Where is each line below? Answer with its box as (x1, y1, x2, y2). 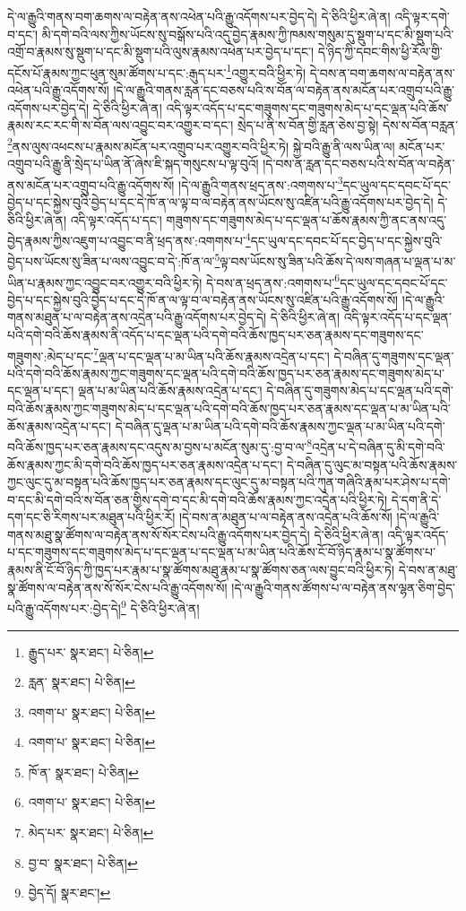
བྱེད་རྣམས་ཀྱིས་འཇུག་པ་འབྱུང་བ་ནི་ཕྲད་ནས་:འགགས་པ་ (7, 230, 246, 249)
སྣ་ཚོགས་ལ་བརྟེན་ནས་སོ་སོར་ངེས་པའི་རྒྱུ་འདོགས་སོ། (7, 577, 228, 596)
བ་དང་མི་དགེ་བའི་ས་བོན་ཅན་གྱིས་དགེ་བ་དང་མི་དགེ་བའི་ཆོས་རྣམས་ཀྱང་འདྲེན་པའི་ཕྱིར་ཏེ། (7, 490, 388, 508)
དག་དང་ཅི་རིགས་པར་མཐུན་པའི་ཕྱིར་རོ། (7, 508, 176, 526)
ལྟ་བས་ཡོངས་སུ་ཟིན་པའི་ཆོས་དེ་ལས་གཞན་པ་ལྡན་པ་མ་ (220, 252, 456, 270)
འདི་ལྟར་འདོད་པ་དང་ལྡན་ (343, 308, 452, 326)
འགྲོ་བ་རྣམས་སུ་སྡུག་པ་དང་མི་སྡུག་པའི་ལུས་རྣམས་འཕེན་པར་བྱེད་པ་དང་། (7, 42, 315, 61)
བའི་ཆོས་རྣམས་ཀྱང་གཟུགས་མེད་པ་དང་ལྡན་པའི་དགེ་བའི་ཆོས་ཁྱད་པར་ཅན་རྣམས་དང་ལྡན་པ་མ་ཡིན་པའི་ (7, 399, 451, 418)
